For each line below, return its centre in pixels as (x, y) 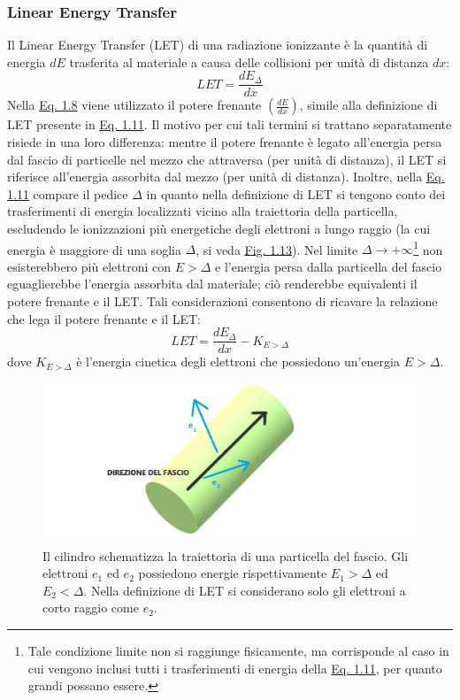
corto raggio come (91, 608)
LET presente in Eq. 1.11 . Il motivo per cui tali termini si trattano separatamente (230, 124)
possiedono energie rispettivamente (233, 573)
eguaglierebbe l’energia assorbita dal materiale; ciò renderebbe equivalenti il (212, 284)
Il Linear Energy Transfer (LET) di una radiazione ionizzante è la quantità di (218, 45)
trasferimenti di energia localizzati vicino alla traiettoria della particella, (203, 211)
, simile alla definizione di (368, 105)
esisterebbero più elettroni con (89, 266)
